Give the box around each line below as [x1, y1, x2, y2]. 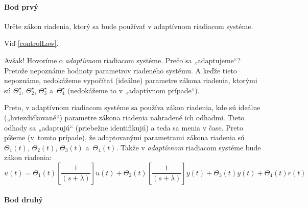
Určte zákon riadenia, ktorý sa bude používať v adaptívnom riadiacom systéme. [4, 20, 253, 31]
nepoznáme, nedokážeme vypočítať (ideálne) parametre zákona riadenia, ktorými [4, 75, 257, 86]
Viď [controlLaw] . [4, 38, 59, 48]
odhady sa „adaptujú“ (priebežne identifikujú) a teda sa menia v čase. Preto [4, 122, 243, 133]
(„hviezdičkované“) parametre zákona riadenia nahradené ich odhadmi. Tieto [4, 112, 245, 122]
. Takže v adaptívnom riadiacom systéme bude [116, 142, 261, 152]
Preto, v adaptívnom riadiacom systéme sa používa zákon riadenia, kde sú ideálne [4, 102, 260, 113]
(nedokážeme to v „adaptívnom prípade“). [67, 85, 200, 95]
